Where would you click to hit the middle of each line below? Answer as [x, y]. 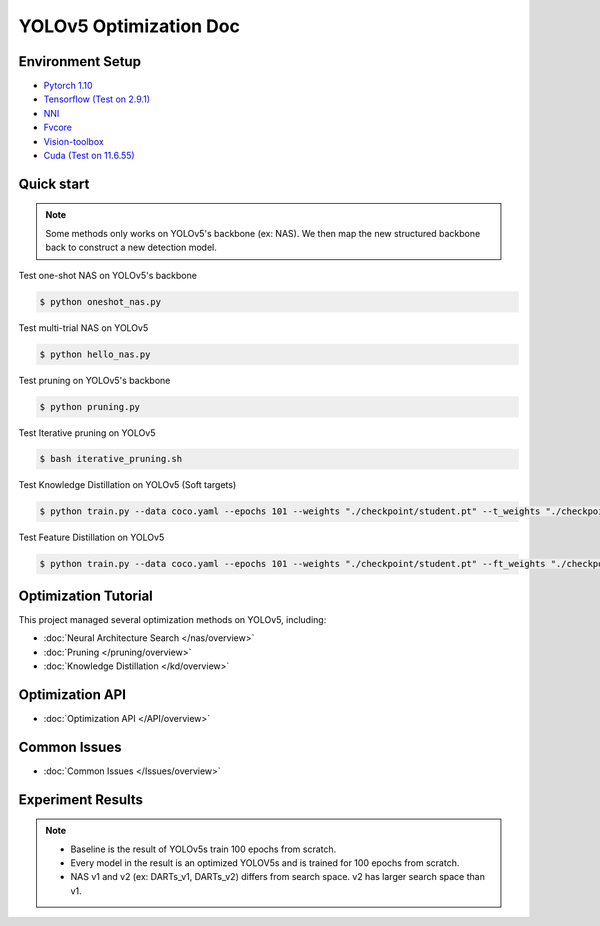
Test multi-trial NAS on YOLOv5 [83, 327]
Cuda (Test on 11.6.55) [89, 156]
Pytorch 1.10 [68, 86]
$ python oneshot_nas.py [100, 301]
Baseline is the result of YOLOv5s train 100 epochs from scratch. [203, 849]
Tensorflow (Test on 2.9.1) [96, 99]
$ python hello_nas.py [95, 354]
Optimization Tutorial [86, 595]
